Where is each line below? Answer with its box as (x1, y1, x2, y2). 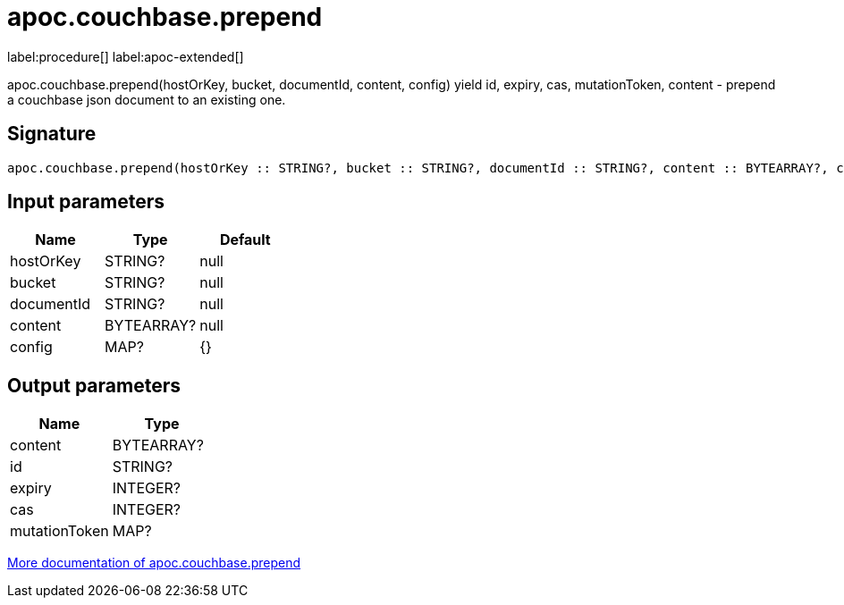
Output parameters (7, 374, 181, 397)
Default (219, 231, 271, 249)
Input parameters (7, 190, 165, 214)
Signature (7, 122, 97, 146)
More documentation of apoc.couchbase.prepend (7, 555, 301, 571)
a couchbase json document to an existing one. (7, 91, 286, 107)
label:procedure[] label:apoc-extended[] (7, 48, 244, 64)
